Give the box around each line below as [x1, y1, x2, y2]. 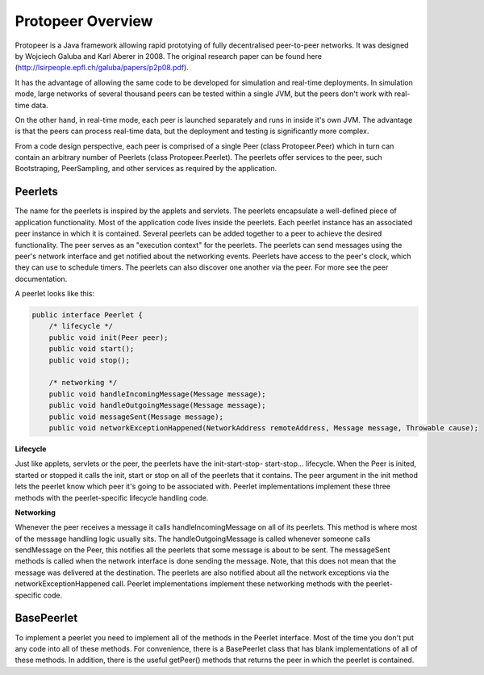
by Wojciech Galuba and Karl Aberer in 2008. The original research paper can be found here [15, 51, 323, 61]
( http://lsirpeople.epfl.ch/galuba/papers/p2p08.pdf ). [15, 63, 189, 73]
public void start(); [48, 344, 135, 354]
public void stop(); [48, 355, 131, 365]
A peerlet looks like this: [15, 289, 95, 299]
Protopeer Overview [15, 12, 153, 30]
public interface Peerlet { [31, 311, 143, 320]
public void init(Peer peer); [48, 333, 169, 342]
